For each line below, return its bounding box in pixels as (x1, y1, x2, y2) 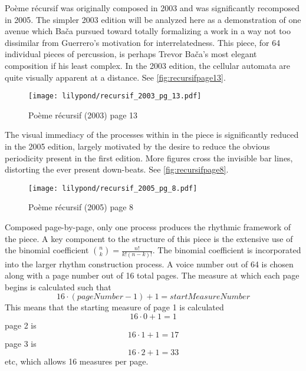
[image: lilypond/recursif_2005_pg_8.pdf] (28, 184, 198, 193)
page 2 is (5, 319, 37, 331)
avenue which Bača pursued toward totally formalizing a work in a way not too (5, 25, 291, 37)
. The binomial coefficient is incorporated (152, 244, 301, 256)
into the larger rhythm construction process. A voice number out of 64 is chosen (5, 257, 294, 270)
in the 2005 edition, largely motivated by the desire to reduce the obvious (5, 140, 270, 152)
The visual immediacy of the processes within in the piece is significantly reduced (5, 128, 299, 141)
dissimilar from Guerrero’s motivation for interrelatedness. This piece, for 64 (5, 36, 281, 48)
